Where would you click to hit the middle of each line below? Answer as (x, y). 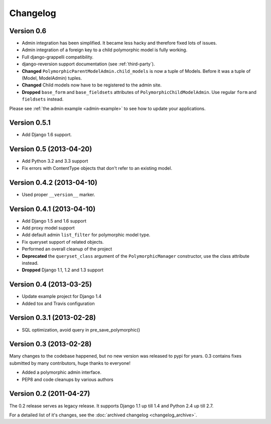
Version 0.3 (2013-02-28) (50, 344)
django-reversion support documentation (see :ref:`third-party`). (88, 64)
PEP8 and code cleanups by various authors (68, 379)
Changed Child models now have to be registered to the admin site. (92, 85)
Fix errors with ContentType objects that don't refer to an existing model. (97, 168)
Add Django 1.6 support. (47, 135)
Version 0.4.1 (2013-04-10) (52, 209)
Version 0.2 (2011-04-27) (50, 394)
